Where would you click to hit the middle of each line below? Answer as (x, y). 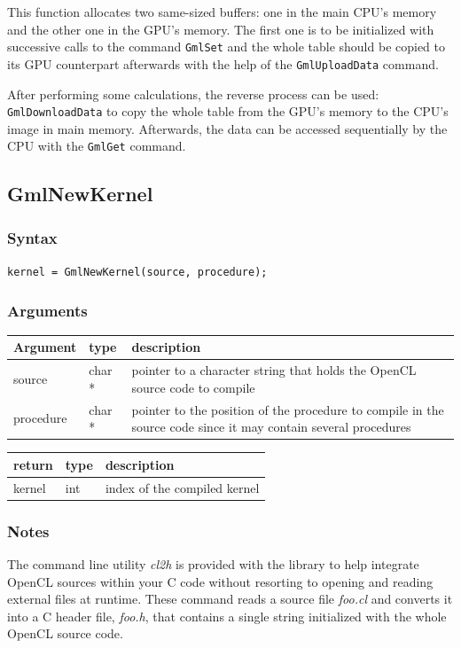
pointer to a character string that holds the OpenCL (274, 370)
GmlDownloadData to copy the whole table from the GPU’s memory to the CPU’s (228, 111)
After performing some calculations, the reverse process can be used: (193, 94)
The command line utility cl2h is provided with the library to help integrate (213, 564)
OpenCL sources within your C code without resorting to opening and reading (220, 581)
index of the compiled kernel (182, 487)
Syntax (32, 237)
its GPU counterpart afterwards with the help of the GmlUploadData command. (223, 63)
